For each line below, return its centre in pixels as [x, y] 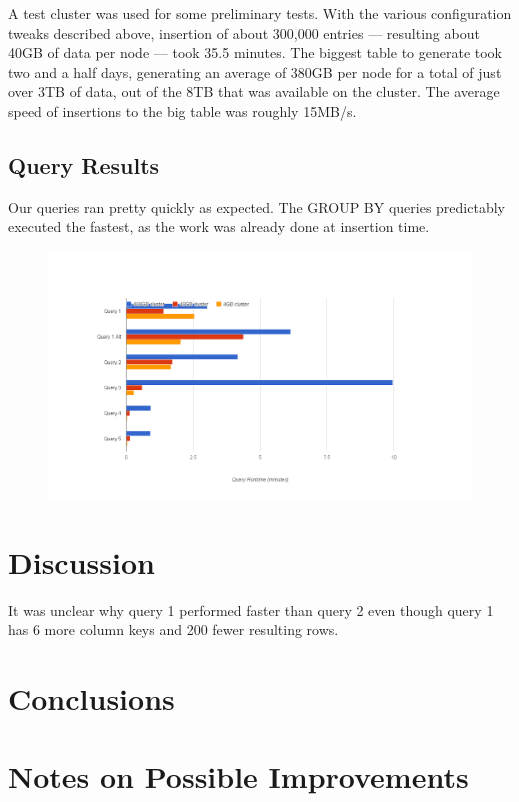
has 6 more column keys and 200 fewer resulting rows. [173, 629]
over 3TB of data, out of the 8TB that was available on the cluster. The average [254, 91]
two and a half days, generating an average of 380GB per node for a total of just [255, 71]
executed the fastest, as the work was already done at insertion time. [219, 226]
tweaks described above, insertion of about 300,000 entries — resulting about [244, 32]
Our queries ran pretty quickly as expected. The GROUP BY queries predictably [256, 206]
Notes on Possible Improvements [238, 776]
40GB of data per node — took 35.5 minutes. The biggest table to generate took [255, 52]
